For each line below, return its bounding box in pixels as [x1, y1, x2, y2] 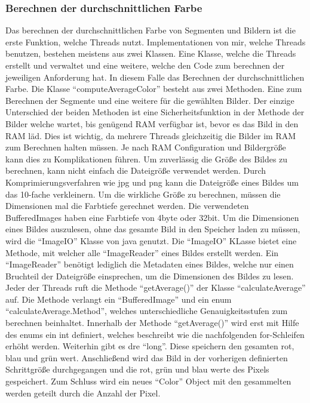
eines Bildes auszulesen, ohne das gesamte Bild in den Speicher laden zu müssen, [5, 223, 300, 235]
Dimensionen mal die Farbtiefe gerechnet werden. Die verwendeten [5, 199, 249, 212]
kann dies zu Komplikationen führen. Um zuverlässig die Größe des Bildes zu [5, 152, 288, 165]
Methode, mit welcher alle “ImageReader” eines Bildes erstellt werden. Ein [5, 246, 279, 259]
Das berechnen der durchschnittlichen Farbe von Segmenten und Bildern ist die [5, 24, 296, 36]
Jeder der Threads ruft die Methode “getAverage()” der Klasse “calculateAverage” [5, 281, 306, 294]
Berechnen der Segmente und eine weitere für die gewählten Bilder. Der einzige [5, 94, 294, 106]
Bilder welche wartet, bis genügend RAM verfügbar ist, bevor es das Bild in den [5, 117, 299, 130]
